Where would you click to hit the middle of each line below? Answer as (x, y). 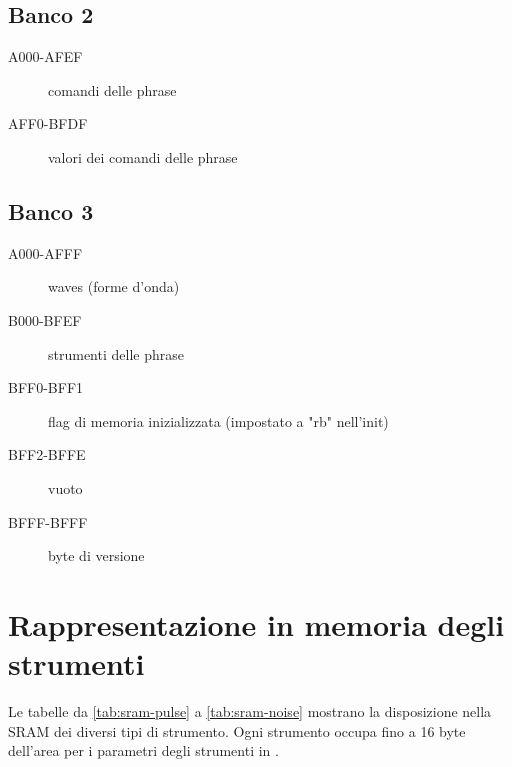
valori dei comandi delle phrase (143, 156)
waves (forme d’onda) (114, 286)
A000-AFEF (45, 56)
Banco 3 (51, 210)
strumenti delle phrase (116, 353)
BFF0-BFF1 (46, 387)
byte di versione (96, 555)
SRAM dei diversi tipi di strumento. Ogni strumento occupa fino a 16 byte (237, 730)
